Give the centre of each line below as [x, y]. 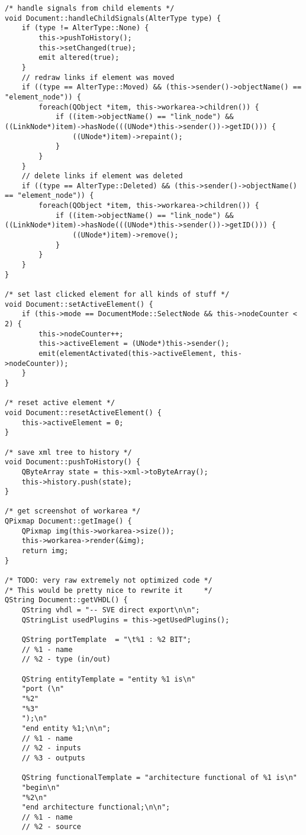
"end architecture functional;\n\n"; [96, 807]
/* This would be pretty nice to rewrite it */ [109, 590]
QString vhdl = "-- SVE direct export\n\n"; [111, 610]
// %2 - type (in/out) [66, 659]
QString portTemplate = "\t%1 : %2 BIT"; [106, 640]
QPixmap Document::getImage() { [68, 521]
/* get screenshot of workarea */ [73, 511]
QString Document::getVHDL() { [66, 600]
